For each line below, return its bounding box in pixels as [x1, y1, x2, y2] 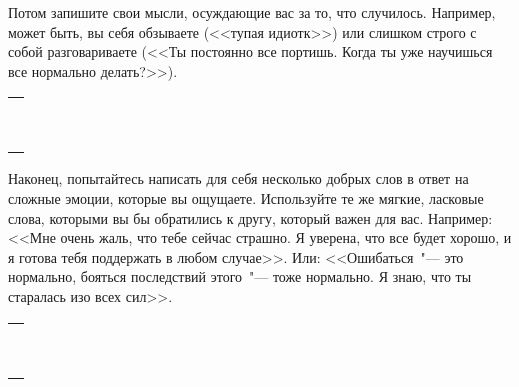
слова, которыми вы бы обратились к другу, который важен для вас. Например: [8, 207, 493, 228]
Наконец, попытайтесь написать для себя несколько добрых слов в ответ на [8, 168, 469, 189]
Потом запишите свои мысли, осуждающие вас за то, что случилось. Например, [8, 2, 496, 22]
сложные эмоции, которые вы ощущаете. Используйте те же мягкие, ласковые [8, 187, 484, 208]
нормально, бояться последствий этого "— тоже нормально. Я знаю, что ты [8, 266, 472, 287]
